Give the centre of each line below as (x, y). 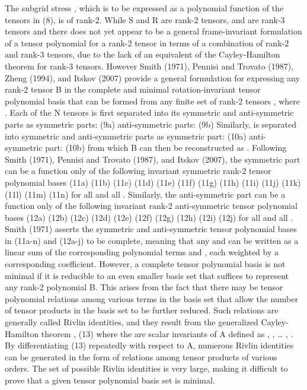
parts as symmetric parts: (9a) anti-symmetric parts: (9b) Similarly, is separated (151, 124)
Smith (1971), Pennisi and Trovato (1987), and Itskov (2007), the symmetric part (153, 159)
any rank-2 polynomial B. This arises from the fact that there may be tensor (144, 287)
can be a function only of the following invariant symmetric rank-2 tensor (138, 171)
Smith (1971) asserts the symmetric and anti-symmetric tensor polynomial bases (151, 229)
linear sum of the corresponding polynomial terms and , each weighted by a (142, 252)
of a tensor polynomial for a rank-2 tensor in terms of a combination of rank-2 (147, 42)
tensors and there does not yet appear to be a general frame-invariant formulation (153, 31)
